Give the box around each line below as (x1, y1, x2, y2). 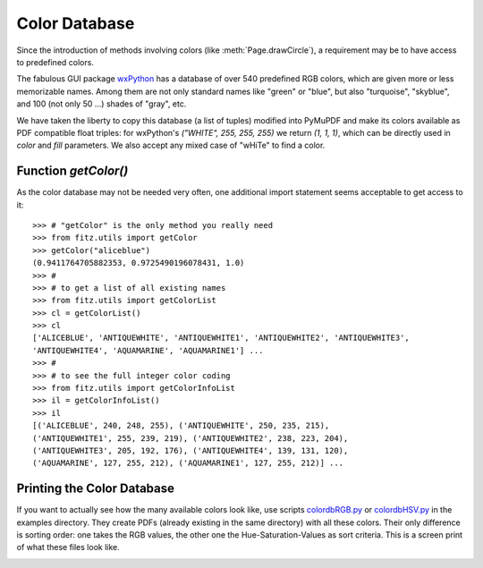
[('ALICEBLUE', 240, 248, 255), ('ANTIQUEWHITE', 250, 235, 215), (32, 420, 330, 431)
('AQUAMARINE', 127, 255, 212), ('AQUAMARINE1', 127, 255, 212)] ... (32, 458, 344, 469)
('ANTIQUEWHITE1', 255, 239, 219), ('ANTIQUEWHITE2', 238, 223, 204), (32, 433, 349, 443)
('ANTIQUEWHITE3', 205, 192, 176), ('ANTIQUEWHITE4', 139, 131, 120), (32, 445, 349, 455)
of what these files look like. (16, 542, 120, 553)
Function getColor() (16, 164, 129, 179)
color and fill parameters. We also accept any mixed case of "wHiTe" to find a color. (16, 140, 326, 151)
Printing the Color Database (16, 481, 174, 496)
